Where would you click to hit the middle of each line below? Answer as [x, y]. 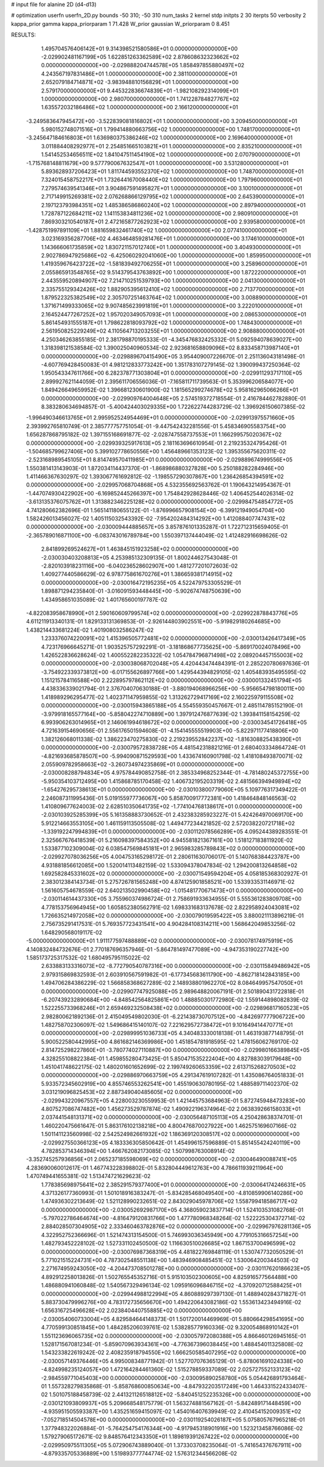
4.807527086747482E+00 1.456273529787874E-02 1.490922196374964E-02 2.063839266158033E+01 [171, 1109]
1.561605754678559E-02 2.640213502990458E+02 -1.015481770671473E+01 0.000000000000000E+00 [172, 890]
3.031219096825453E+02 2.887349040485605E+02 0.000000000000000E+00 [142, 1092]
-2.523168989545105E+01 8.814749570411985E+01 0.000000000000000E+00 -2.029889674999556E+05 [159, 460]
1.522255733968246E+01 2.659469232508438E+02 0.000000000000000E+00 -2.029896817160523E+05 [175, 1008]
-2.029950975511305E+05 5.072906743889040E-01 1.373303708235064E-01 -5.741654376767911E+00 [171, 1445]
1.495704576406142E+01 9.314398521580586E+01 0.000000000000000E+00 [139, 49]
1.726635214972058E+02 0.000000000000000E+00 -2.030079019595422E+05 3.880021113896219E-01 [172, 916]
